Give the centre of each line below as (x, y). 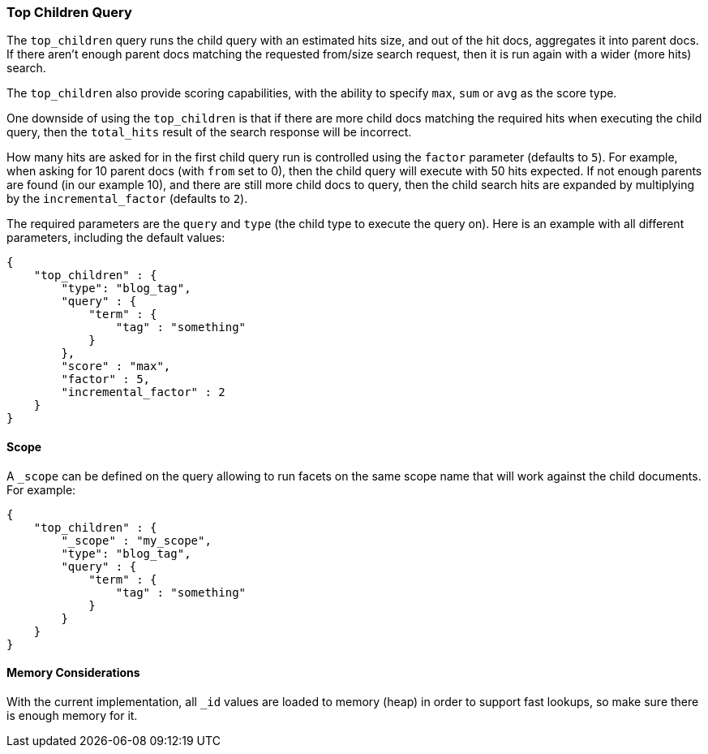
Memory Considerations (73, 673)
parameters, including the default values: (116, 238)
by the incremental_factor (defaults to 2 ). (127, 199)
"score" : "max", (116, 366)
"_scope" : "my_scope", (136, 540)
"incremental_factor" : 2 (143, 392)
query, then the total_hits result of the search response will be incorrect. (209, 132)
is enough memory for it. (72, 715)
